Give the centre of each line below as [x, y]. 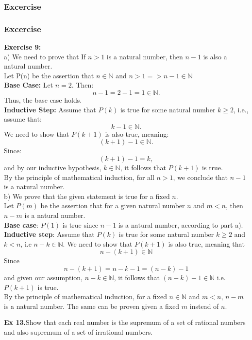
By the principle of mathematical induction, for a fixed [85, 296]
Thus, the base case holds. [43, 100]
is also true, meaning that [206, 243]
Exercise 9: [23, 47]
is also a [215, 56]
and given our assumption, [43, 277]
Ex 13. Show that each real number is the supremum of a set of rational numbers [125, 322]
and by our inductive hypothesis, [53, 167]
